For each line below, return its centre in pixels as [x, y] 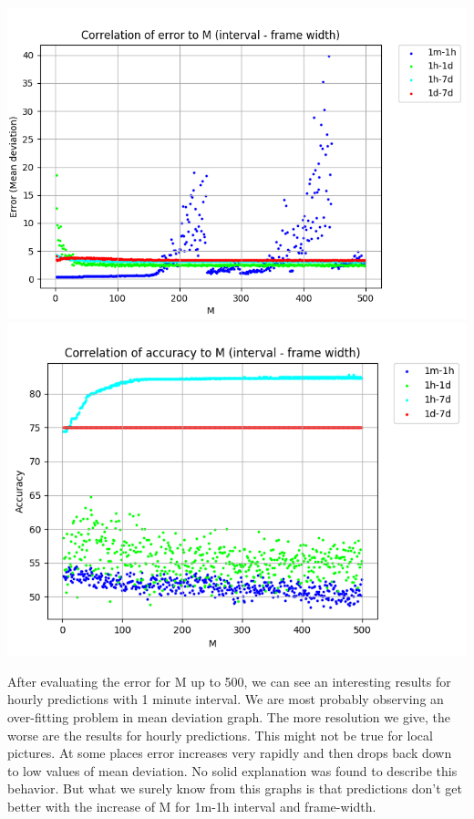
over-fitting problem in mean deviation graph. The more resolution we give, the [229, 717]
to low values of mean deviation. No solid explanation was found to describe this [232, 770]
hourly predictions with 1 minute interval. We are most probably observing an [226, 699]
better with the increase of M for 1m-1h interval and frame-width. [192, 806]
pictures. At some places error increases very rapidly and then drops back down [230, 753]
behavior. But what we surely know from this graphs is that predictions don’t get [235, 788]
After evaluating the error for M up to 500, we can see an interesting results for [229, 681]
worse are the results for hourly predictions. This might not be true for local [220, 735]
